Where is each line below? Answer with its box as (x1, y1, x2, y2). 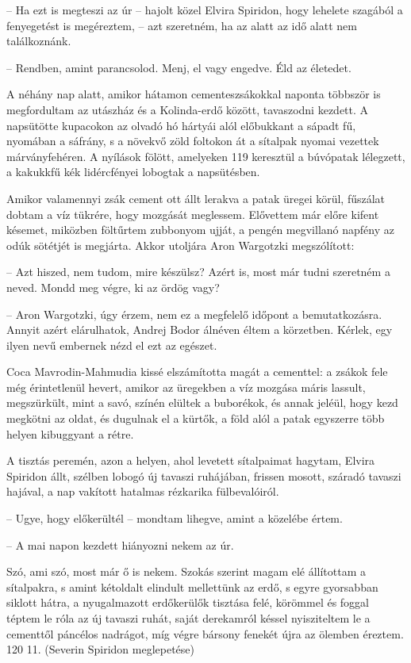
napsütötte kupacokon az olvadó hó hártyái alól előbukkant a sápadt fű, (6, 117, 356, 133)
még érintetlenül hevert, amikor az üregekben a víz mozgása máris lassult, (6, 378, 366, 395)
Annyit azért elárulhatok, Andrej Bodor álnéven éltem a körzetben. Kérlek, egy (6, 321, 393, 338)
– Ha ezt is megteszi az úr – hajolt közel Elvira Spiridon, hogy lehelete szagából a (6, 2, 403, 17)
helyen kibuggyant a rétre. (6, 425, 134, 442)
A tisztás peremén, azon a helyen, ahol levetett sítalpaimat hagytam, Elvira (6, 452, 375, 469)
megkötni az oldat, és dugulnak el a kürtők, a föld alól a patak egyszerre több (6, 410, 385, 427)
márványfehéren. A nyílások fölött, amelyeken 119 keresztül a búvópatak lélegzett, (6, 148, 405, 164)
